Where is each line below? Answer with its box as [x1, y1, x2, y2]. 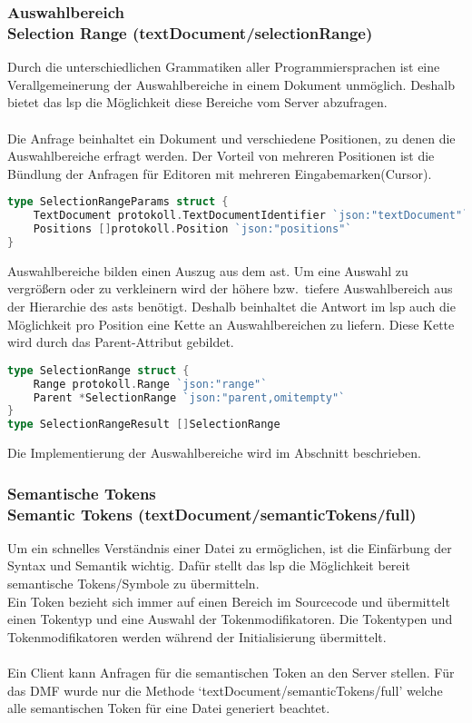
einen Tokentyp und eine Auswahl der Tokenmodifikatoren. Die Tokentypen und [7, 609, 453, 629]
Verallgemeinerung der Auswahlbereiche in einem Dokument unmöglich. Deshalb [7, 74, 456, 94]
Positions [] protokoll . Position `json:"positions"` [33, 223, 352, 236]
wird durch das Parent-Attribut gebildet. [7, 332, 234, 352]
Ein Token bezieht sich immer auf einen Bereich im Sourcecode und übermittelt [7, 591, 450, 610]
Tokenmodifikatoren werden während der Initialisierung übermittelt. [7, 627, 387, 646]
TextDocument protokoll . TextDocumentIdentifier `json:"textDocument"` [33, 209, 469, 223]
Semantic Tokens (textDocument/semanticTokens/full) [7, 502, 417, 525]
